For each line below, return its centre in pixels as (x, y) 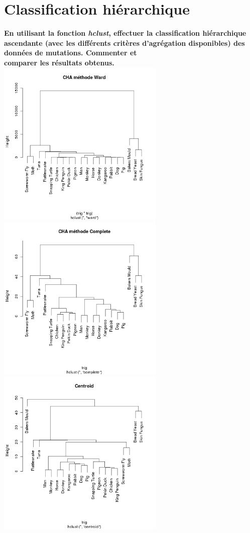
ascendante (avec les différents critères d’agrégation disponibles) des (124, 43)
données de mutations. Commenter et (71, 53)
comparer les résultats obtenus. (59, 62)
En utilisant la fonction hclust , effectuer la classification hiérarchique (125, 33)
